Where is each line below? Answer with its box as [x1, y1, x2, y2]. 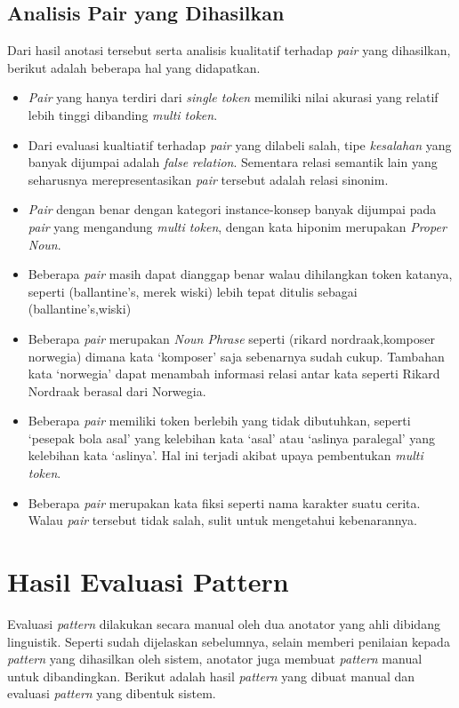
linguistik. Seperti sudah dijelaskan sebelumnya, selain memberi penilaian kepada [7, 632, 450, 650]
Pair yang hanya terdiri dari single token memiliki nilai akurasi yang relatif [28, 88, 439, 107]
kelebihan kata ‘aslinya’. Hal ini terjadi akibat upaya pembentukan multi [28, 446, 423, 465]
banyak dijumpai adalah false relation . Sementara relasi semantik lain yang [28, 153, 438, 171]
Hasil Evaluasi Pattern [7, 563, 289, 600]
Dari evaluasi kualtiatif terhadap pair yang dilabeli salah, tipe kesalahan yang [28, 135, 452, 154]
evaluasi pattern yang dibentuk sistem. [7, 684, 216, 703]
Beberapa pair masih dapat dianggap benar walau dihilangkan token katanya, [28, 265, 453, 283]
